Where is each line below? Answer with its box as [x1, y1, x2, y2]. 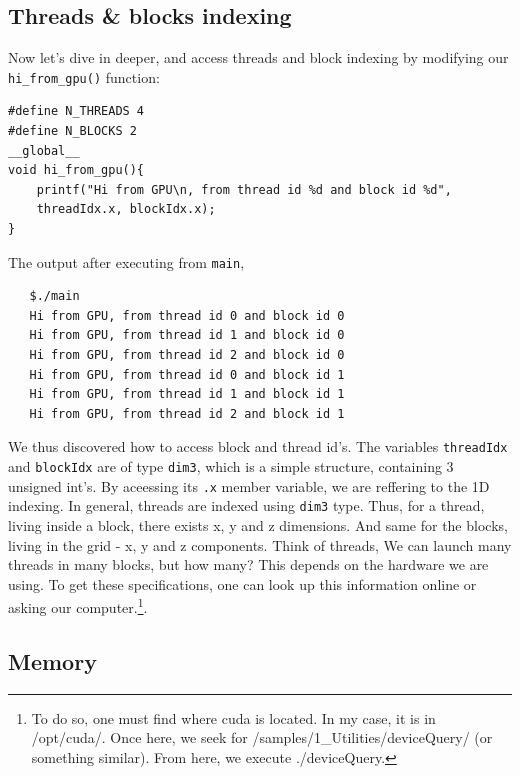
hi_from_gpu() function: [8, 66, 160, 87]
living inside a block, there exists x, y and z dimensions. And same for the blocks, [8, 515, 508, 536]
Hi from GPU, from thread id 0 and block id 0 [29, 308, 345, 323]
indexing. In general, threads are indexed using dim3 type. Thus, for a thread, [8, 495, 485, 516]
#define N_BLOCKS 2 [8, 124, 137, 139]
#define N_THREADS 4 [8, 104, 145, 119]
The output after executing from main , [8, 251, 245, 272]
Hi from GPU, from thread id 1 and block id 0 [29, 328, 345, 343]
